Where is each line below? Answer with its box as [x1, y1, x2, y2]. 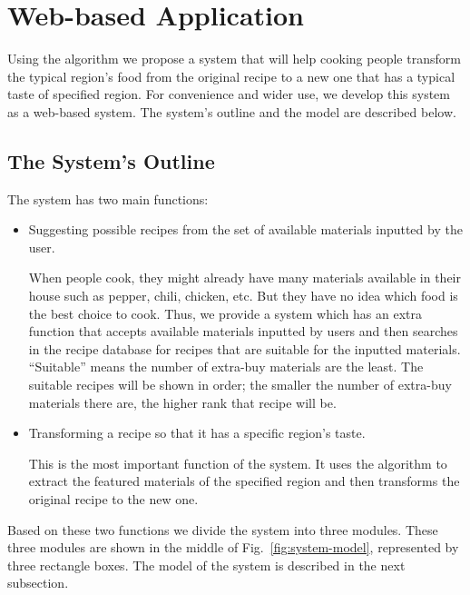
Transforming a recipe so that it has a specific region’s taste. [28, 423, 366, 442]
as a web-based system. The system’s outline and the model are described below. [7, 102, 456, 121]
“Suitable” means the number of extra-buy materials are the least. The [28, 357, 424, 376]
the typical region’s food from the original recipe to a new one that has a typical [7, 66, 455, 85]
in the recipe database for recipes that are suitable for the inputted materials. [28, 339, 461, 358]
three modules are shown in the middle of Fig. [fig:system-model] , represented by [7, 538, 459, 557]
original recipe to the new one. [28, 490, 199, 509]
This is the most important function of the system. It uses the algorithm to [28, 453, 447, 472]
